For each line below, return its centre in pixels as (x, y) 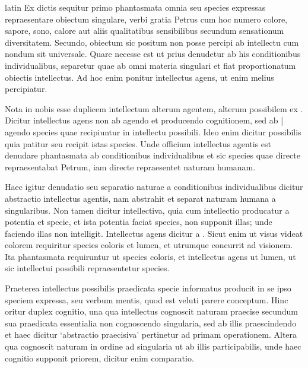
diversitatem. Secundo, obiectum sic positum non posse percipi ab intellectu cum (152, 42)
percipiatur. (26, 89)
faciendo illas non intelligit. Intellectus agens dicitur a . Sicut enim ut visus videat (154, 233)
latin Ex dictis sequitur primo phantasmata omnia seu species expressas (135, 7)
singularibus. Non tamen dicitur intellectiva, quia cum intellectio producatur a (147, 210)
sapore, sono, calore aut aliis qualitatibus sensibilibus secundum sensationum (145, 31)
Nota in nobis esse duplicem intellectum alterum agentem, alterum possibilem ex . (154, 108)
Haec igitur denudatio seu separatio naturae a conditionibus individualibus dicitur (154, 187)
